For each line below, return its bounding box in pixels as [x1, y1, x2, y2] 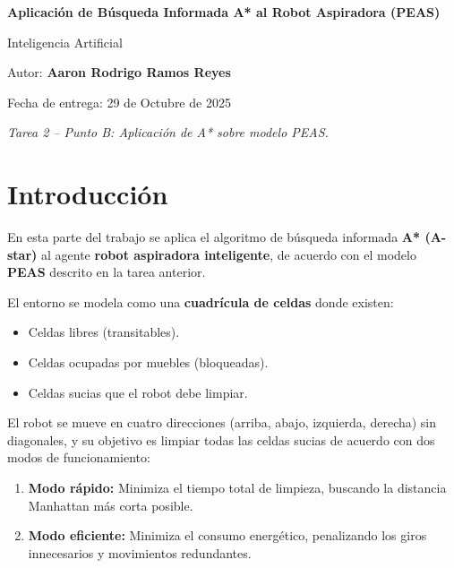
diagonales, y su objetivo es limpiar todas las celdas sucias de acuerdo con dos [7, 430, 435, 449]
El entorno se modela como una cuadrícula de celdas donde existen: [7, 292, 394, 311]
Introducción [7, 176, 168, 212]
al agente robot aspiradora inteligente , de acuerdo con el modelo [41, 245, 416, 263]
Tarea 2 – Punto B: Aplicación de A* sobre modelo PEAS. [7, 123, 329, 142]
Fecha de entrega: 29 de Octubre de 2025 [7, 92, 231, 111]
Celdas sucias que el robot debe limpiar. [28, 383, 248, 401]
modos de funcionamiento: [7, 448, 150, 467]
